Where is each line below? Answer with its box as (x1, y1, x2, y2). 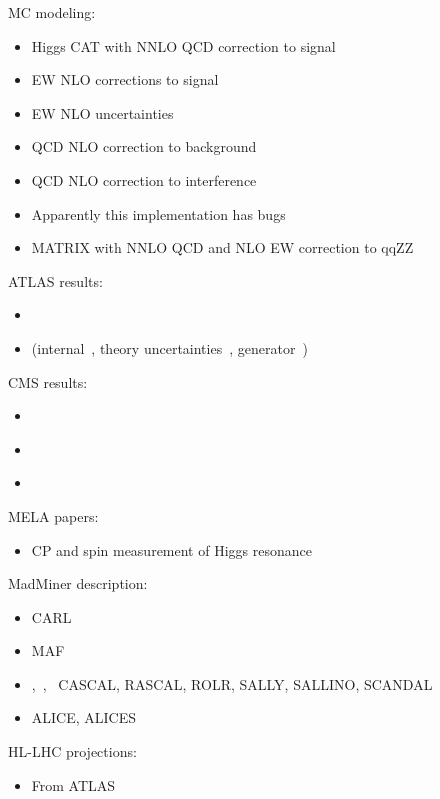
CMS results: (8, 371, 88, 392)
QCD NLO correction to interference (31, 169, 257, 190)
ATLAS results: (8, 270, 103, 291)
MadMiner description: (8, 573, 148, 594)
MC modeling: (8, 2, 96, 22)
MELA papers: (8, 505, 99, 526)
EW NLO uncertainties (31, 102, 174, 123)
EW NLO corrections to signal (31, 69, 219, 90)
